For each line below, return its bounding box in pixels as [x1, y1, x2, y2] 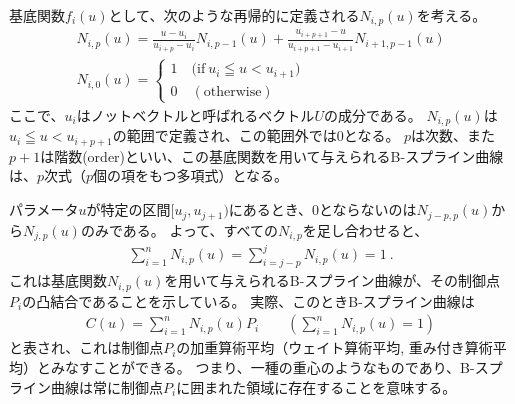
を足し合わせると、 [302, 219, 429, 240]
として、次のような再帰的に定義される [108, 5, 360, 25]
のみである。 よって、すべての [80, 219, 279, 240]
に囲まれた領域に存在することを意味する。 [176, 376, 457, 397]
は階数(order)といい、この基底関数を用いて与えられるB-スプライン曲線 [40, 145, 504, 166]
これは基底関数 [9, 270, 107, 291]
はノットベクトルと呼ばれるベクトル [76, 104, 315, 125]
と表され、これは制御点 [9, 337, 164, 358]
